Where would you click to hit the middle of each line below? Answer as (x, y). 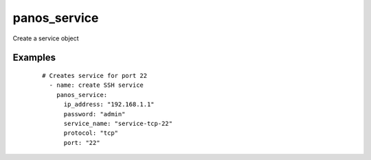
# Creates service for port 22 (95, 76)
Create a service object (46, 38)
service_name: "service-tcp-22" (118, 123)
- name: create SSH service (97, 85)
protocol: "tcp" (91, 133)
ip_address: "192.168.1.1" (109, 105)
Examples (34, 58)
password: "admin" (94, 114)
